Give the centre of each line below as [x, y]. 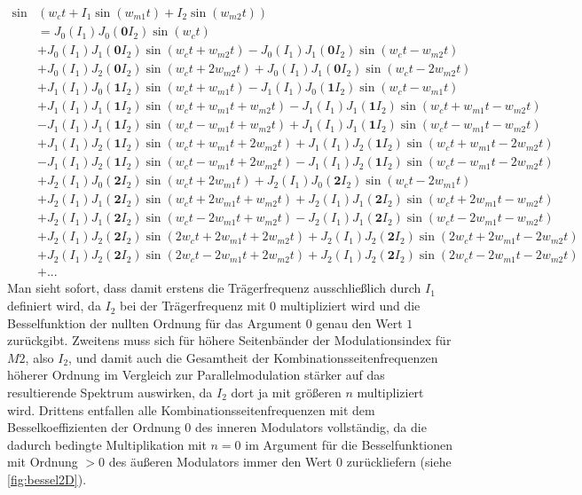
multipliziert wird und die [350, 306]
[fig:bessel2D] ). [47, 479]
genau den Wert [359, 322]
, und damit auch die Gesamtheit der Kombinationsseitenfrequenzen [253, 357]
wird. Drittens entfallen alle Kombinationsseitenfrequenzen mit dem [191, 409]
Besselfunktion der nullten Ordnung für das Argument [154, 322]
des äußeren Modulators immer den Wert [220, 462]
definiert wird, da [54, 306]
